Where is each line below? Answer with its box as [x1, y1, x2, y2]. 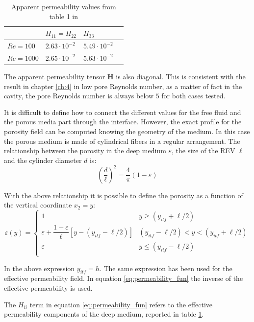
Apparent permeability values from [11, 1, 116, 11]
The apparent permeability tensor [4, 71, 105, 81]
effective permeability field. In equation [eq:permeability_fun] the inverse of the [4, 273, 243, 283]
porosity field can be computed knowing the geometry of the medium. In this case [4, 126, 250, 136]
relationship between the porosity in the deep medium [4, 145, 166, 156]
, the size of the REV [171, 145, 235, 156]
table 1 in [49, 11, 78, 21]
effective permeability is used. [4, 283, 93, 293]
